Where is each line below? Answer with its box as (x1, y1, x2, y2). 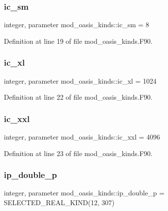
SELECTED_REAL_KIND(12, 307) (4, 197, 115, 208)
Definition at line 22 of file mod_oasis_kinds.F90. (4, 92, 152, 102)
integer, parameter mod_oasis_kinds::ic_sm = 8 (4, 19, 150, 30)
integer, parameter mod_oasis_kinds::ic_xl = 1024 (4, 75, 157, 86)
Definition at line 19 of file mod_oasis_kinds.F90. (4, 35, 152, 46)
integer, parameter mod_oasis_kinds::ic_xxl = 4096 (4, 132, 160, 142)
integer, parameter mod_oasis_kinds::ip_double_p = (4, 188, 165, 198)
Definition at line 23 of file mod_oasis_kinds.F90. (4, 148, 152, 158)
